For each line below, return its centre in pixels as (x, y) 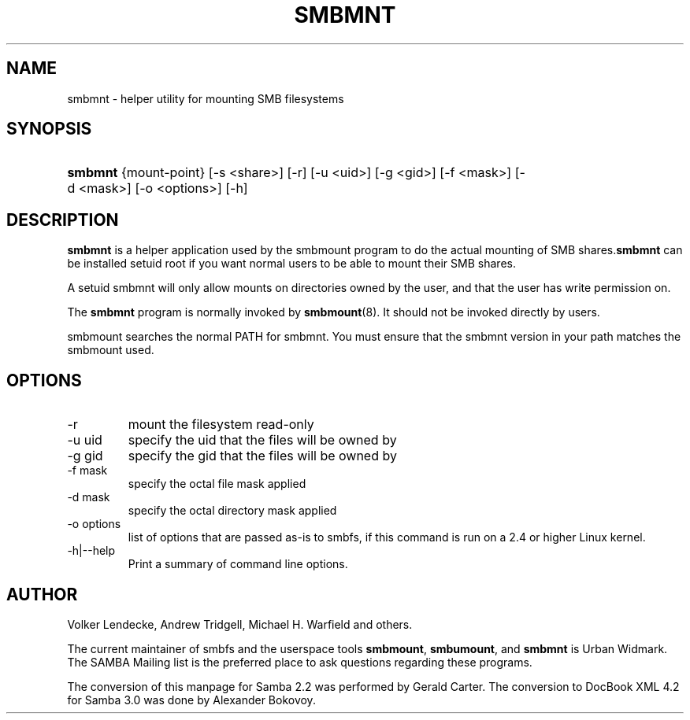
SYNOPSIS (49, 129)
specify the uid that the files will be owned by (262, 440)
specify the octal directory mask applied (232, 511)
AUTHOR (42, 594)
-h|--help (91, 551)
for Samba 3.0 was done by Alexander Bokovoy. (191, 700)
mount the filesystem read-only (221, 425)
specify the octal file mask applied (217, 484)
